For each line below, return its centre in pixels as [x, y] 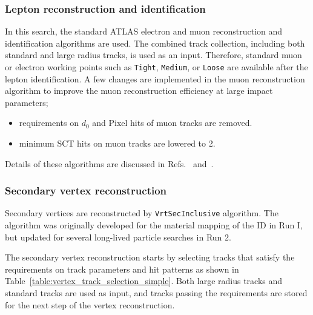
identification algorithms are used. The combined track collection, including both [155, 43]
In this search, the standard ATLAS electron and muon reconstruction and [144, 31]
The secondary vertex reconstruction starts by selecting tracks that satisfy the [150, 257]
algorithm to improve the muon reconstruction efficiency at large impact [139, 91]
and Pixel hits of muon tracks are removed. [172, 123]
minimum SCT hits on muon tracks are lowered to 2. [117, 143]
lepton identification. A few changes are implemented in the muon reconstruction [155, 78]
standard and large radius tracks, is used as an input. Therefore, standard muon [153, 55]
